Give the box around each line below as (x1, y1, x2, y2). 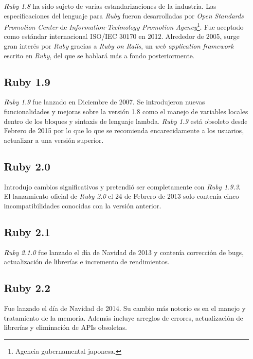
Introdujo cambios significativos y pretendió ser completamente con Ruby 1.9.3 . (4, 181, 241, 191)
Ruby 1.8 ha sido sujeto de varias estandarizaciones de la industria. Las (4, 1, 217, 11)
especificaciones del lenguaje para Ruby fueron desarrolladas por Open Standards (4, 10, 244, 20)
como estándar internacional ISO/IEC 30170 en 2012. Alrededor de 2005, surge (4, 31, 240, 41)
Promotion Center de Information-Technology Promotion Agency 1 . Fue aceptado (4, 20, 244, 32)
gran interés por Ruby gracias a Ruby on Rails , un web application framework (4, 41, 234, 51)
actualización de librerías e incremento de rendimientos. (4, 256, 170, 267)
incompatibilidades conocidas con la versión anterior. (4, 200, 162, 210)
